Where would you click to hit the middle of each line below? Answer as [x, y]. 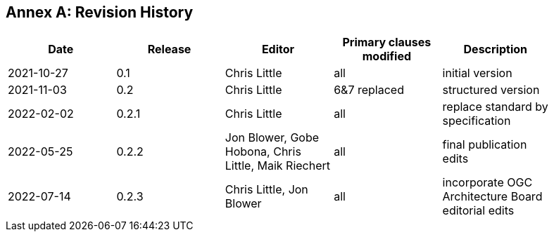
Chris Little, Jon [266, 190]
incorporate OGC [487, 183]
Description [495, 49]
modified [387, 56]
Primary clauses [387, 42]
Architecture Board [492, 197]
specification [477, 121]
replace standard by [495, 107]
